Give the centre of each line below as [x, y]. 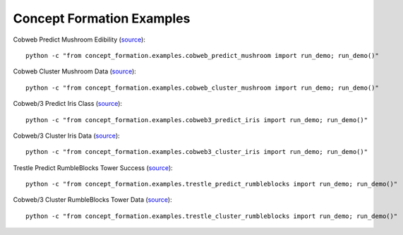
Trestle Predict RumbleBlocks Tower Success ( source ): [93, 168]
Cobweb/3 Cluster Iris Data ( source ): [66, 135]
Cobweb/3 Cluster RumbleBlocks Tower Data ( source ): [92, 200]
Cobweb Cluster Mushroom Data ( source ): [75, 71]
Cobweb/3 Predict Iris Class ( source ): [68, 104]
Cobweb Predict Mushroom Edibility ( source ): [79, 40]
